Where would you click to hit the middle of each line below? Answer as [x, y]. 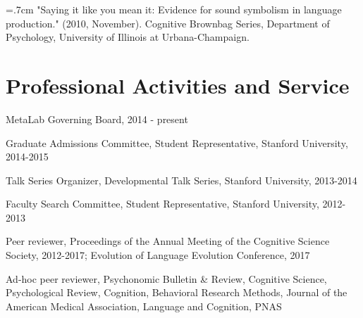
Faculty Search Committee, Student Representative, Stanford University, [162, 204]
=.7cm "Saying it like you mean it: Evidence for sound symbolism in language [174, 9]
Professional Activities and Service [178, 85]
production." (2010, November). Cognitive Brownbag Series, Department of [168, 23]
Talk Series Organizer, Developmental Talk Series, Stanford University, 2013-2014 [181, 180]
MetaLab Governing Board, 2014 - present [97, 119]
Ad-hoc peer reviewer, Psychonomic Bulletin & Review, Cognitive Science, [166, 278]
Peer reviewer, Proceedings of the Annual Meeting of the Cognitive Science [168, 241]
